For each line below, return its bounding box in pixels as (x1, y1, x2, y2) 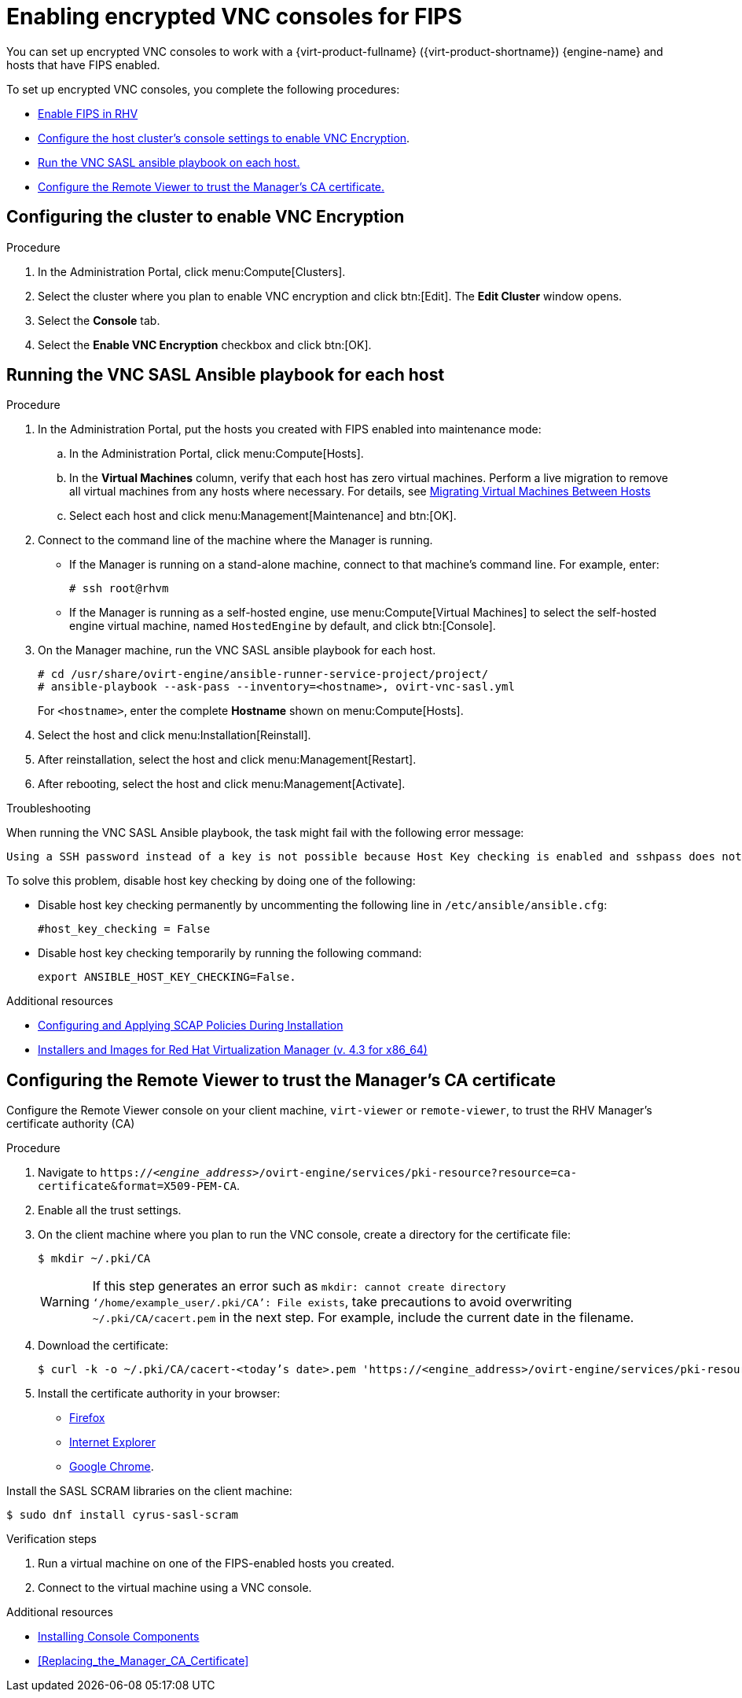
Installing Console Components (38, 1630, 200, 1644)
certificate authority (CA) (6, 1117, 135, 1131)
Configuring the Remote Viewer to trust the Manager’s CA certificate (6, 1070, 556, 1090)
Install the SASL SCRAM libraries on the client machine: (6, 1484, 292, 1498)
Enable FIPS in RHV (38, 106, 138, 120)
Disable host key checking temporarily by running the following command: (38, 946, 422, 960)
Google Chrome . (69, 1460, 154, 1474)
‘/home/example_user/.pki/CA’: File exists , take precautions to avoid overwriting (92, 1294, 572, 1310)
